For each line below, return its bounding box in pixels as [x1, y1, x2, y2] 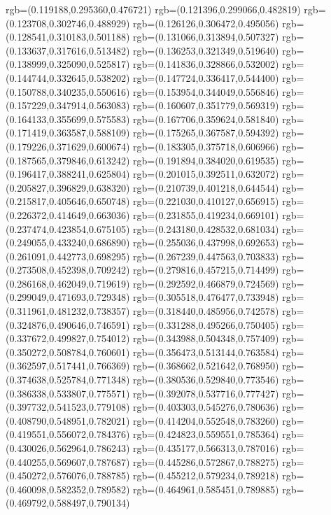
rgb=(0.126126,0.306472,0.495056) [133, 15, 279, 30]
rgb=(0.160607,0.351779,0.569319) [133, 98, 279, 113]
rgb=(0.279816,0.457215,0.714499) [133, 262, 279, 277]
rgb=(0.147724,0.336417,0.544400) [133, 70, 279, 85]
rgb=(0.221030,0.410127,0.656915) [133, 194, 279, 209]
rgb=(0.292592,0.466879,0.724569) [133, 276, 279, 290]
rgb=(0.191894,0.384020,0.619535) [133, 153, 279, 167]
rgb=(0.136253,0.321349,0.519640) [133, 43, 279, 57]
